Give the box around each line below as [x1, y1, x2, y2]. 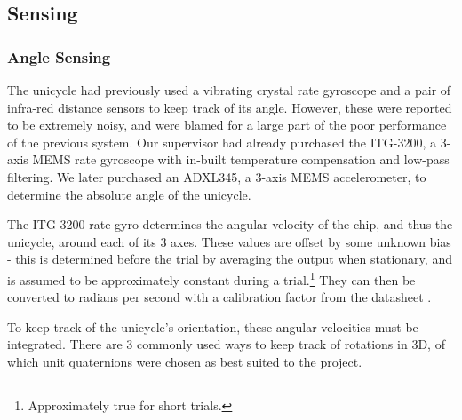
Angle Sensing [7, 45, 111, 67]
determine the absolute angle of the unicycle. [7, 185, 251, 203]
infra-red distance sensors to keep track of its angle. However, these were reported [7, 98, 452, 116]
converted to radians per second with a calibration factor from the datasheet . [7, 288, 432, 306]
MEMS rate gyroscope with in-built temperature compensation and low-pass [32, 150, 450, 169]
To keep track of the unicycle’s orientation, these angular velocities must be [7, 317, 418, 336]
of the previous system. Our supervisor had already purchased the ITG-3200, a [7, 132, 437, 151]
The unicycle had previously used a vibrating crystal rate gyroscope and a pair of [7, 81, 451, 99]
